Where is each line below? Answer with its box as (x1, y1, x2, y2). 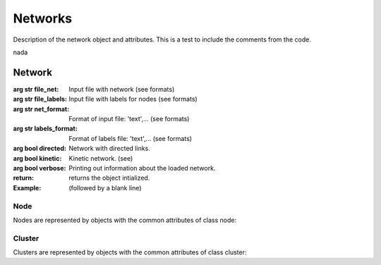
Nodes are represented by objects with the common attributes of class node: (13, 216, 236, 224)
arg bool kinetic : (13, 154, 62, 162)
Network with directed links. (68, 144, 151, 153)
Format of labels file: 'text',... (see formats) (68, 134, 193, 142)
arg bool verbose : (13, 164, 66, 172)
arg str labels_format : (13, 124, 78, 133)
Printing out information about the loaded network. (68, 164, 216, 172)
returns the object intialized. (68, 173, 150, 183)
